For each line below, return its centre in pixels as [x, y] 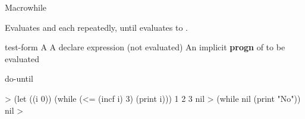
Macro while [26, 7]
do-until [19, 78]
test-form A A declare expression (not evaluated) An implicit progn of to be [145, 47]
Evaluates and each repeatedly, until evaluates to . [96, 27]
